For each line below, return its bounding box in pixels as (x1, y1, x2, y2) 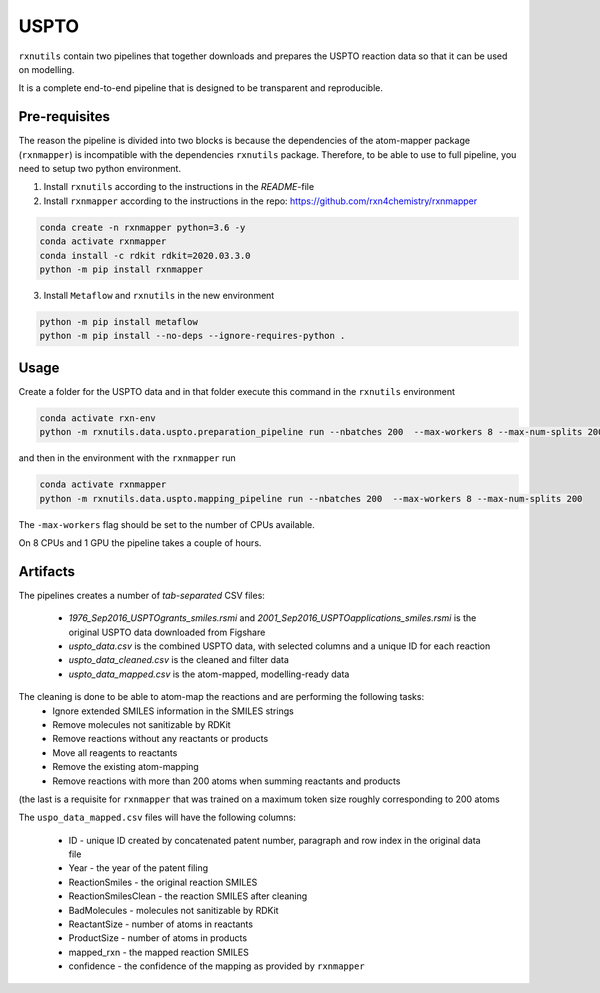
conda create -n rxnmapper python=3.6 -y (39, 221, 246, 233)
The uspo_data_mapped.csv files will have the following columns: (18, 811, 297, 824)
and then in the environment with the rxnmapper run (18, 452, 237, 464)
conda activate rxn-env (39, 412, 157, 424)
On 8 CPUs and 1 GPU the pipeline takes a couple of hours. (18, 536, 262, 549)
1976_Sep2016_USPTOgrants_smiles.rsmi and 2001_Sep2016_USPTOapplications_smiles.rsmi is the (68, 612, 477, 624)
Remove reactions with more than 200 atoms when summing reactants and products (52, 775, 401, 787)
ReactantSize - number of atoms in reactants (68, 918, 254, 930)
